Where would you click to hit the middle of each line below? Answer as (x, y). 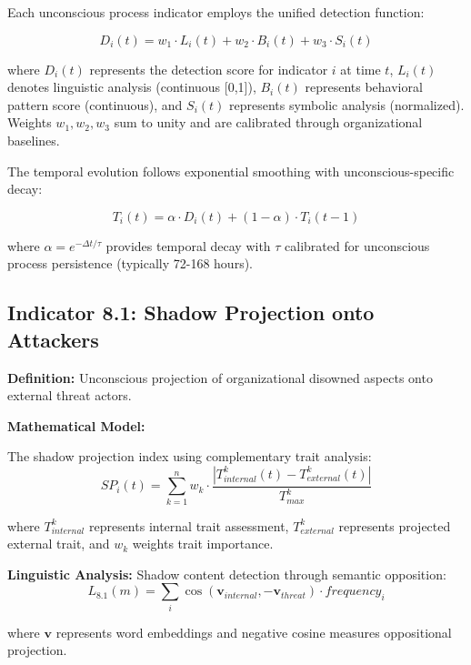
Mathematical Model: (76, 425)
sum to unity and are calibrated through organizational (268, 122)
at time (361, 69)
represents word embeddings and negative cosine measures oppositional (254, 632)
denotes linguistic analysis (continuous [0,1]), (132, 87)
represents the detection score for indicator (209, 69)
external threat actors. (70, 395)
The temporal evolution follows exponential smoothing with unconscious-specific (231, 171)
